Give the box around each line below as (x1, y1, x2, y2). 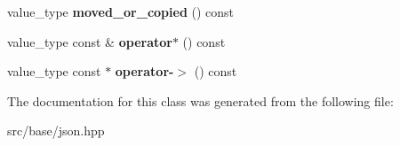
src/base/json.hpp (7, 121, 105, 140)
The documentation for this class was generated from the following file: (7, 91, 394, 110)
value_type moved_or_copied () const (7, 3, 235, 20)
